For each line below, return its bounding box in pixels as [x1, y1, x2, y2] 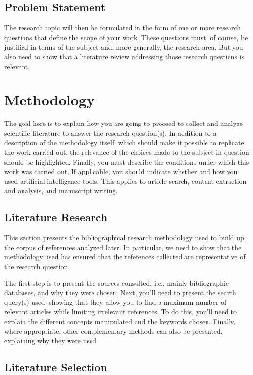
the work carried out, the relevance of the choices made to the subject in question [4, 147, 249, 157]
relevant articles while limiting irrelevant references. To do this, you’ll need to [4, 306, 237, 317]
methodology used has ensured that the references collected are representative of [4, 251, 246, 262]
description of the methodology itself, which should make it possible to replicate [4, 137, 244, 148]
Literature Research [4, 209, 108, 225]
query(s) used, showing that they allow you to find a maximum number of [4, 297, 227, 307]
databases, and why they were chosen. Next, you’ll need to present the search [4, 287, 236, 298]
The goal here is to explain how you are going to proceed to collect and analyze [4, 118, 243, 128]
